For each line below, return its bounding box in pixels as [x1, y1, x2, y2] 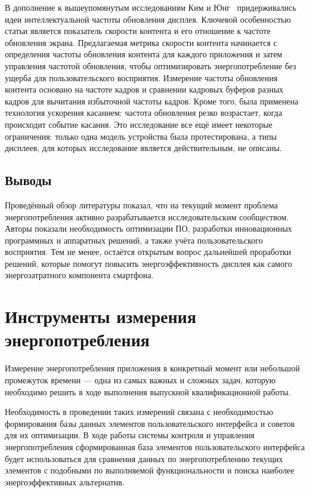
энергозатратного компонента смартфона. [5, 269, 154, 281]
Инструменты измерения [5, 304, 197, 328]
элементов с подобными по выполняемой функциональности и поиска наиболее [5, 464, 294, 476]
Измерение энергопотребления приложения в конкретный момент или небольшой [5, 362, 300, 374]
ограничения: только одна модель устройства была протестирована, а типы [5, 130, 277, 142]
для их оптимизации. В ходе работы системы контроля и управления [5, 429, 255, 441]
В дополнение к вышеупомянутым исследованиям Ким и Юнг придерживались [5, 1, 296, 13]
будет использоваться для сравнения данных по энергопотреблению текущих [5, 452, 283, 465]
